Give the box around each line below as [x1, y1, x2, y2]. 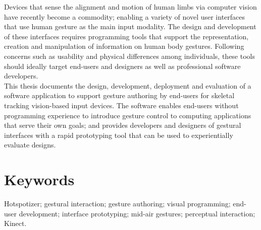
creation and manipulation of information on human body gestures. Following [4, 41, 244, 51]
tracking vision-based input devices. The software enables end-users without [4, 100, 239, 110]
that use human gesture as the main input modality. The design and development [4, 21, 256, 32]
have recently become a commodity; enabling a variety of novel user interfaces [4, 11, 245, 22]
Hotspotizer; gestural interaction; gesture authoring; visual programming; [4, 198, 231, 209]
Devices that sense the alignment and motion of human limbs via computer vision [4, 2, 257, 12]
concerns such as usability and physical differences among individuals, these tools [4, 50, 255, 61]
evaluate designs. [4, 139, 56, 150]
